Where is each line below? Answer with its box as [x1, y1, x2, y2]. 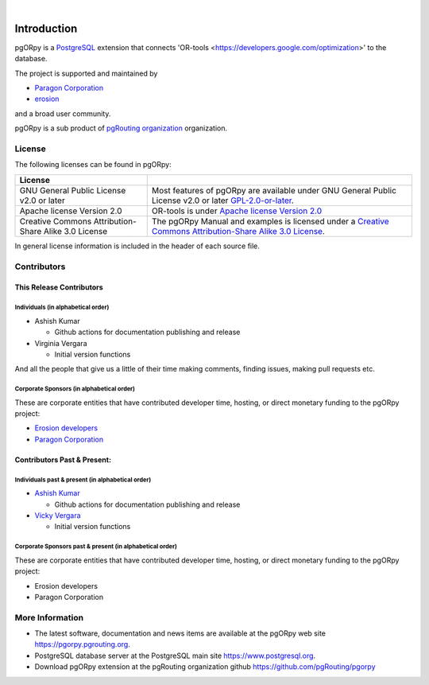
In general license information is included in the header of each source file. [14, 241, 260, 251]
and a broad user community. [14, 108, 111, 119]
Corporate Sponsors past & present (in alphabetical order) [14, 543, 178, 551]
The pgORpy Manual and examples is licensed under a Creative [151, 216, 389, 227]
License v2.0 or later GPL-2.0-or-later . [151, 195, 294, 206]
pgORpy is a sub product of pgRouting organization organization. [14, 123, 228, 133]
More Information [14, 612, 83, 623]
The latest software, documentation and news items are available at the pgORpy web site [34, 629, 326, 638]
